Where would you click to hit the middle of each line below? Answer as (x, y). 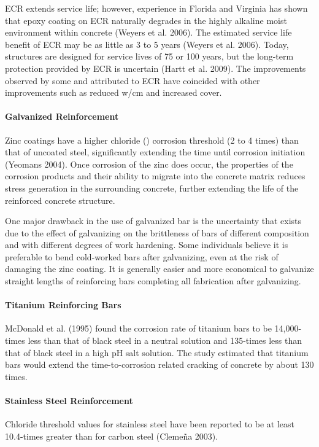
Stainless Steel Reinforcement (69, 401)
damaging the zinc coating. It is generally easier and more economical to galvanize (159, 269)
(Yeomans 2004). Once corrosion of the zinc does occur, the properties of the (149, 164)
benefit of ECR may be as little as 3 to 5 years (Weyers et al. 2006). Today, (147, 44)
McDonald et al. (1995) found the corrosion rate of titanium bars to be (138, 328)
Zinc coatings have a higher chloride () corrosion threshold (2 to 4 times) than (152, 140)
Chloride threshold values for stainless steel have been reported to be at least (150, 424)
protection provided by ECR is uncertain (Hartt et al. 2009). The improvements (156, 68)
